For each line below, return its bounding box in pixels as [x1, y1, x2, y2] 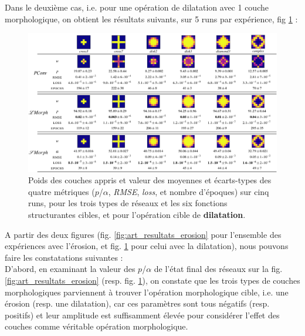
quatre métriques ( [28, 185, 95, 197]
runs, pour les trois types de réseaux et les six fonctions [28, 197, 228, 209]
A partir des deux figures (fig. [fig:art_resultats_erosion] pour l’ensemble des [5, 228, 282, 240]
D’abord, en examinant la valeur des [5, 263, 135, 275]
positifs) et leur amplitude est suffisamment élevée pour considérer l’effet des [5, 308, 280, 321]
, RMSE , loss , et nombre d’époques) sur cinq [108, 185, 269, 197]
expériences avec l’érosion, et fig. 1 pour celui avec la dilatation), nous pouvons [5, 240, 289, 252]
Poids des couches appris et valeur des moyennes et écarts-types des [28, 174, 272, 186]
